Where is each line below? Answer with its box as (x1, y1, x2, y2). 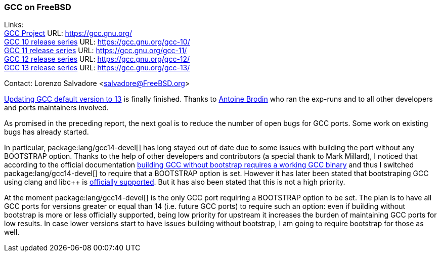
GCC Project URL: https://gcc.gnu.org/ (4, 29, 132, 38)
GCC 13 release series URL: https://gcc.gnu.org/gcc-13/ (4, 63, 190, 72)
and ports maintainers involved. (4, 103, 109, 112)
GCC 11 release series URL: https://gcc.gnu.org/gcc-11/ (4, 46, 187, 55)
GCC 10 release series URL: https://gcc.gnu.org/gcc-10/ (4, 37, 190, 47)
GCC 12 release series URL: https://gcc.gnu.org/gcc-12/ (4, 55, 190, 64)
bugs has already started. (4, 127, 89, 137)
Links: (4, 20, 24, 29)
